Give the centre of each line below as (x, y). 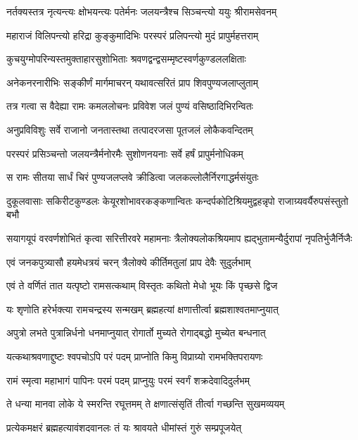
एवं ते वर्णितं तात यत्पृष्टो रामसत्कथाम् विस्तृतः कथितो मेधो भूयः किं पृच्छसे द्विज (142, 285)
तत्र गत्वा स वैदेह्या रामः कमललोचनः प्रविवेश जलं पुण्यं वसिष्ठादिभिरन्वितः (130, 106)
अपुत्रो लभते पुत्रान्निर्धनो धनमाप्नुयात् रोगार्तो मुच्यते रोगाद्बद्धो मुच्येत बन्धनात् (136, 333)
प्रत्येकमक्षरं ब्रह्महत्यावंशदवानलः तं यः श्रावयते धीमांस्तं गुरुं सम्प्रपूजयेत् (124, 427)
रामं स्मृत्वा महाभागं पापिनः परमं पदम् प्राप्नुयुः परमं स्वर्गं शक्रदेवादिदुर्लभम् (128, 380)
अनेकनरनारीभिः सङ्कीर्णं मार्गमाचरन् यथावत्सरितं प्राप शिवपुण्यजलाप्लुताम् (132, 82)
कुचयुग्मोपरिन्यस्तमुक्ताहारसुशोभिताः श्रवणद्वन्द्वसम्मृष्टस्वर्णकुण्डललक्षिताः (126, 59)
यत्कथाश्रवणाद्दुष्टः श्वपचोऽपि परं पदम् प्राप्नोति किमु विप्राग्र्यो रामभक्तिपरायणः (135, 356)
